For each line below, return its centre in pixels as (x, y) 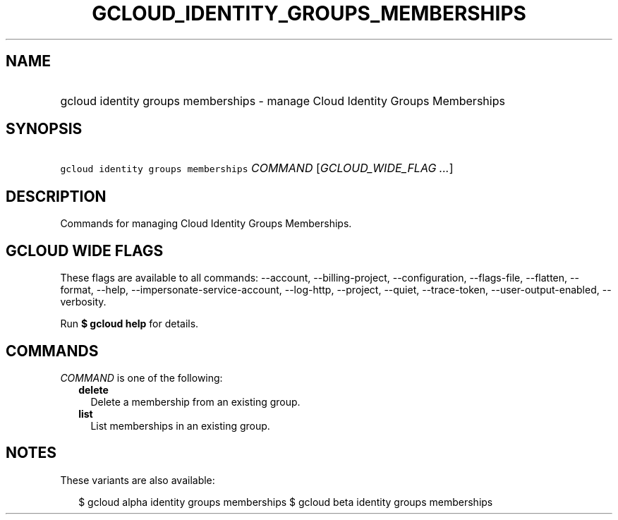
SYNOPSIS (44, 129)
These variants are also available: (138, 480)
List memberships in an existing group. (180, 425)
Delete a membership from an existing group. (195, 401)
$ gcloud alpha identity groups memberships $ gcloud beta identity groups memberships (286, 502)
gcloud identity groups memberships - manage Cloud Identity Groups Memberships (283, 101)
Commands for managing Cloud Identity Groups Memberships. (206, 224)
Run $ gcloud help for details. (129, 324)
